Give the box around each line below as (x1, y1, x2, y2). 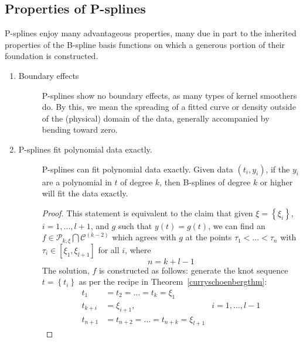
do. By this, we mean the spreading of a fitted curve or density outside (42, 101, 296, 113)
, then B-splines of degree (159, 175, 251, 188)
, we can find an (208, 219, 265, 232)
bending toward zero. (42, 123, 118, 136)
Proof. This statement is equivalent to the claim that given (42, 206, 253, 219)
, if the (265, 163, 290, 175)
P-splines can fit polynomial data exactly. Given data (42, 163, 233, 175)
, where (125, 243, 151, 255)
